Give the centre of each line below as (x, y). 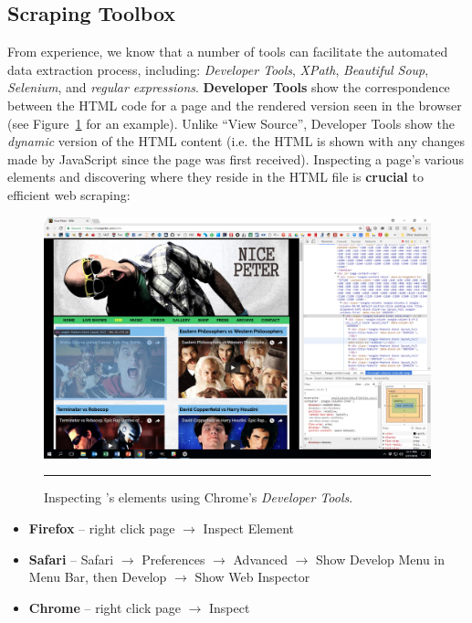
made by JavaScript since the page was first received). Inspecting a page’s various (236, 158)
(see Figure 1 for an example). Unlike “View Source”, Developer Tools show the (231, 123)
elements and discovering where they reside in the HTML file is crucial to (215, 177)
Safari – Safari (71, 559)
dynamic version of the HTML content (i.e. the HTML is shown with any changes (236, 141)
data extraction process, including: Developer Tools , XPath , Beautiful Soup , (218, 69)
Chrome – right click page (105, 607)
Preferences (173, 559)
